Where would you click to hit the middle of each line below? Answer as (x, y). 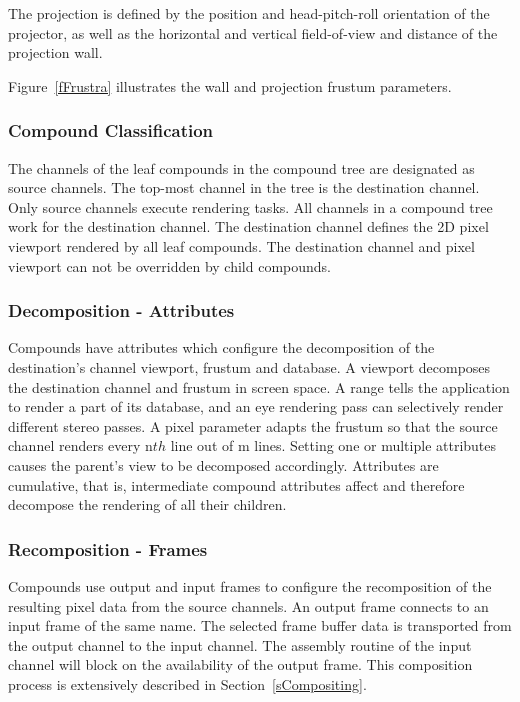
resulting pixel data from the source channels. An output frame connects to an (248, 605)
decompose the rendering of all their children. (147, 504)
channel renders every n (80, 445)
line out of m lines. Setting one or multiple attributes (333, 445)
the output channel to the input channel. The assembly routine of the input (240, 644)
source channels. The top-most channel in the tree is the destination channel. (244, 187)
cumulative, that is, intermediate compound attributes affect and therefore (236, 484)
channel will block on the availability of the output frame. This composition (240, 664)
